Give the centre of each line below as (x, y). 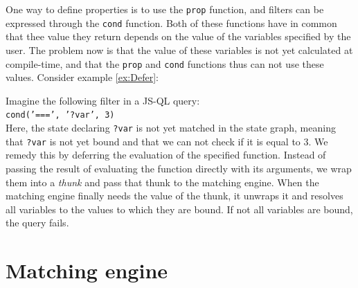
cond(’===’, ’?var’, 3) (60, 115)
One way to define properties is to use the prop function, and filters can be (165, 9)
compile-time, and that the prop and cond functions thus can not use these (165, 63)
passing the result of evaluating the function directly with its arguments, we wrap (179, 168)
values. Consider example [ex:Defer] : (82, 77)
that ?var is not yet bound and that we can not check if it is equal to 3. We (167, 141)
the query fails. (37, 223)
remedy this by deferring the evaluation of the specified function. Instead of (166, 155)
